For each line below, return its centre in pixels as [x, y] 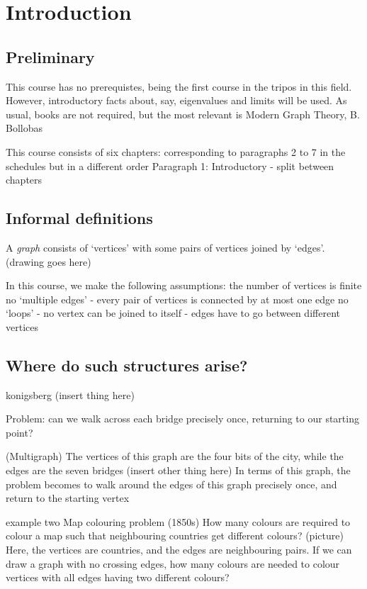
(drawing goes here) [49, 261]
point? [19, 432]
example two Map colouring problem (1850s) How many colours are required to [178, 521]
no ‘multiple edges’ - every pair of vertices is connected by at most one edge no [177, 299]
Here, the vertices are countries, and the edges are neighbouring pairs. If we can [179, 550]
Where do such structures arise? [127, 365]
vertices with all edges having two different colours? [118, 577]
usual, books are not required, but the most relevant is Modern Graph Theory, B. [183, 114]
